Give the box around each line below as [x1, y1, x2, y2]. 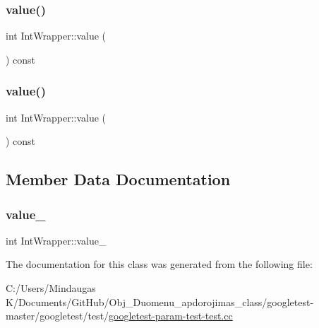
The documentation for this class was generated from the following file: [6, 257, 313, 271]
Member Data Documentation [6, 168, 231, 190]
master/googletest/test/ [6, 308, 109, 323]
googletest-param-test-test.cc [109, 308, 233, 323]
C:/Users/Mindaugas [6, 281, 96, 295]
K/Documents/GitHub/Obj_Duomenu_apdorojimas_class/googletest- [6, 294, 314, 309]
